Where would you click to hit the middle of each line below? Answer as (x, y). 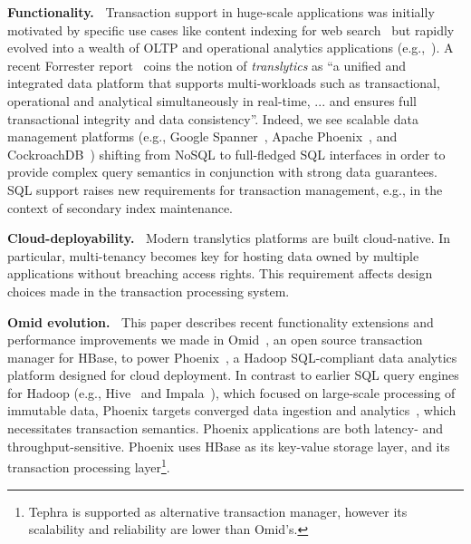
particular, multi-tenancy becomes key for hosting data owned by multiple (213, 255)
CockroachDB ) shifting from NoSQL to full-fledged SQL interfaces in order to (226, 154)
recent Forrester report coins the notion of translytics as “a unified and (207, 65)
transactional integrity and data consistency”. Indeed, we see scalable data (213, 118)
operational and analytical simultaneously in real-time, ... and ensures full (212, 100)
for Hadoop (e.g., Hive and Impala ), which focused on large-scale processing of (231, 392)
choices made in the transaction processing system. (149, 291)
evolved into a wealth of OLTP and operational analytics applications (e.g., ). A (231, 48)
